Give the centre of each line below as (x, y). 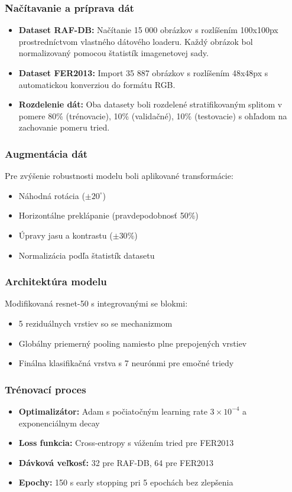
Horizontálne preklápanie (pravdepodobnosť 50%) (108, 215)
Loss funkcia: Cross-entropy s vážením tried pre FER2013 (126, 443)
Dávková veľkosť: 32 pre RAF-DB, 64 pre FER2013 (116, 462)
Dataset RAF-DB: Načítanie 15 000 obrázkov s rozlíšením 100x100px (148, 30)
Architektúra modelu (56, 281)
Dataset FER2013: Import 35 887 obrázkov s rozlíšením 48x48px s (143, 73)
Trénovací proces (46, 389)
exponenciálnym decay (59, 423)
